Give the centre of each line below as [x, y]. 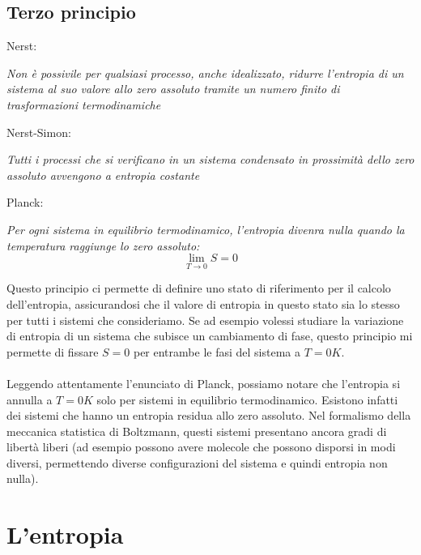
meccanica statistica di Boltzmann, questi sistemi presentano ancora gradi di [197, 431]
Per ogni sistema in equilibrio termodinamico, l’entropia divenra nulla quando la [206, 229]
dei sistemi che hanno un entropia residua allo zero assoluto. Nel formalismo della [209, 415]
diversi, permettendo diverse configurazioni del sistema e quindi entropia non [197, 462]
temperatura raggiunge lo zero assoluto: [103, 245]
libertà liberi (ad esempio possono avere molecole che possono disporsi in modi [201, 447]
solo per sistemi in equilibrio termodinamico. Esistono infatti [247, 399]
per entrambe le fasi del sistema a [217, 351]
